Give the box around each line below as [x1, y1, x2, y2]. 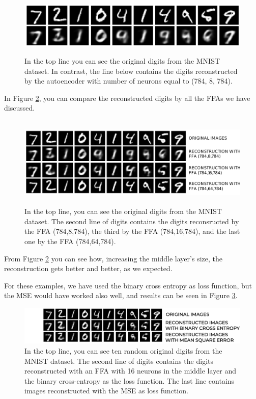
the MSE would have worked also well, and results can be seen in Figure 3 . [4, 290, 238, 301]
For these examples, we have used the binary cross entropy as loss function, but [4, 280, 252, 290]
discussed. [4, 102, 35, 113]
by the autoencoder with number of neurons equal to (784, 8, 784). [24, 75, 233, 86]
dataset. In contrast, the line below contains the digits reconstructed [24, 65, 238, 76]
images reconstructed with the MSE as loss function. [24, 385, 188, 396]
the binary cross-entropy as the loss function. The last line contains [24, 375, 235, 386]
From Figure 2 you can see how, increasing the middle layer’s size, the [4, 253, 222, 263]
